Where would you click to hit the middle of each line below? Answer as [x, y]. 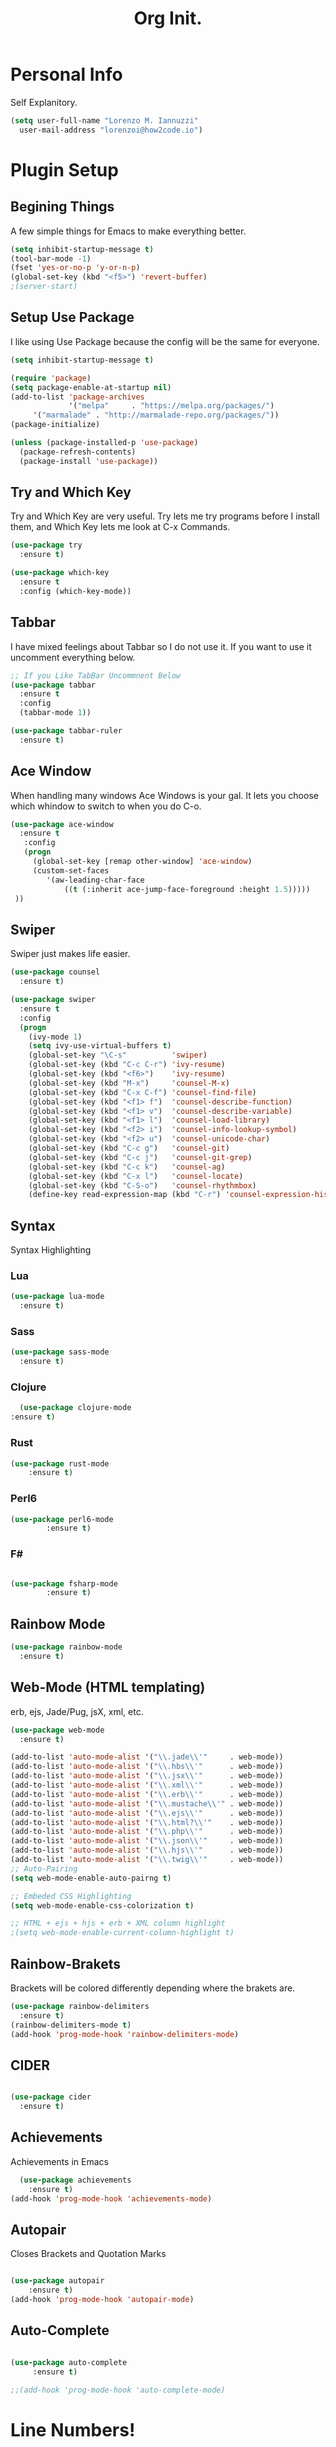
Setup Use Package [72, 317]
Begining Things [62, 207]
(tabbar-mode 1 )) [55, 713]
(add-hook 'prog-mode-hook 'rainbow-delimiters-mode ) [125, 2034]
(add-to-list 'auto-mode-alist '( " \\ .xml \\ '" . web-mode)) [147, 1785]
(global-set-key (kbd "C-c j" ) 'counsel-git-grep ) [140, 1157]
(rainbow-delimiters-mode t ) [71, 2025]
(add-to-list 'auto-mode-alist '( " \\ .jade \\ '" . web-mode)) [147, 1757]
